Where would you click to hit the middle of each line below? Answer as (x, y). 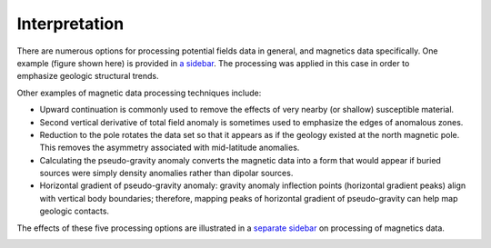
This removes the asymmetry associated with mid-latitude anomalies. (170, 148)
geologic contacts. (74, 211)
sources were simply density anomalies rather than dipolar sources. (166, 174)
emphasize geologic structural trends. (88, 76)
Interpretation (70, 24)
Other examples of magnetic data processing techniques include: (139, 93)
